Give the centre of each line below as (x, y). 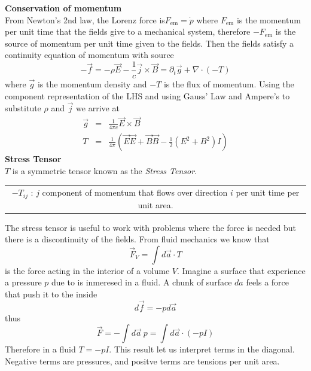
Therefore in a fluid (40, 349)
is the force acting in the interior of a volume (87, 270)
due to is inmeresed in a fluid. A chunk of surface (142, 282)
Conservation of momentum (63, 8)
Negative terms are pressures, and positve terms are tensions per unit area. (142, 361)
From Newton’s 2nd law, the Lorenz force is (85, 19)
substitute (23, 108)
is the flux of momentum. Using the (229, 84)
